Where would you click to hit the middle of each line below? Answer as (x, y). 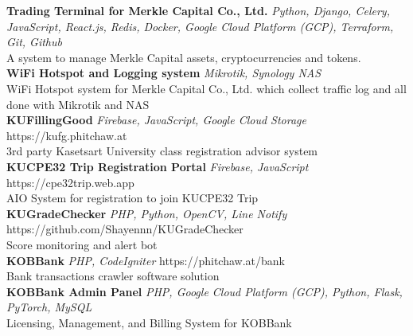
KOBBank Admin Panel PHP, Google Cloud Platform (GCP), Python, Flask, (205, 291)
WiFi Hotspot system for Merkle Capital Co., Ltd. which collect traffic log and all (206, 88)
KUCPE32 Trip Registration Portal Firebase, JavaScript (158, 166)
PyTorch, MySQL (49, 307)
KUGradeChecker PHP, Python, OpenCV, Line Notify (147, 213)
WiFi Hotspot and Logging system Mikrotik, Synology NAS (164, 73)
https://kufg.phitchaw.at (67, 135)
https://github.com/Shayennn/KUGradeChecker (125, 229)
